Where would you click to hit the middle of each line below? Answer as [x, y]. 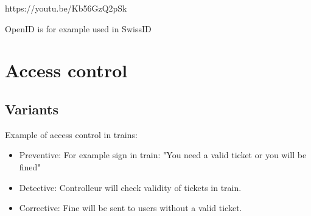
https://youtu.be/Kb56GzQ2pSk [66, 8]
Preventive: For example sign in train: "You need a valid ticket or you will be [163, 155]
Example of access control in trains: [71, 134]
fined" [30, 166]
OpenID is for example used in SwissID [78, 28]
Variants [32, 109]
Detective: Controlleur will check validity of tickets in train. [130, 187]
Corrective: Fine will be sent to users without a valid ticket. [131, 208]
